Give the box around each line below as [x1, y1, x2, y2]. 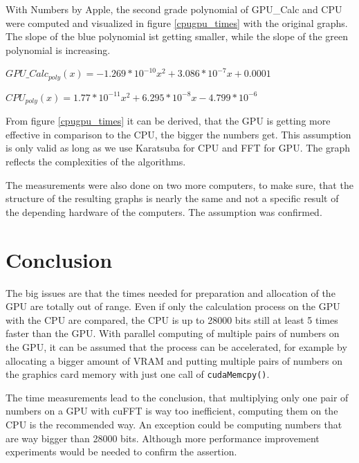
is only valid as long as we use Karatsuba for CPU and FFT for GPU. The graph [6, 140, 351, 155]
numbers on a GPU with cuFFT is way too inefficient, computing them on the [6, 403, 338, 418]
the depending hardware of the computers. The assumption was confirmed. [6, 204, 322, 219]
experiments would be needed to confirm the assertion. [6, 444, 237, 459]
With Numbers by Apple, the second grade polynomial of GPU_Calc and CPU [6, 2, 342, 16]
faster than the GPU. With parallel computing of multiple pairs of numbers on [6, 326, 340, 341]
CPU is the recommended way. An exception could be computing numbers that [6, 417, 342, 431]
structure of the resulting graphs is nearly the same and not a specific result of [6, 191, 339, 206]
